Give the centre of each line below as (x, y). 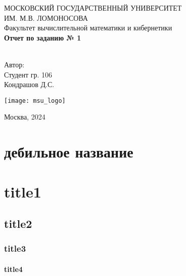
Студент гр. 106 (28, 74)
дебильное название (69, 152)
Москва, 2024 (25, 117)
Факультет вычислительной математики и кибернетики (88, 28)
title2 (18, 224)
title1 (23, 191)
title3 (15, 248)
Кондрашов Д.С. (29, 84)
